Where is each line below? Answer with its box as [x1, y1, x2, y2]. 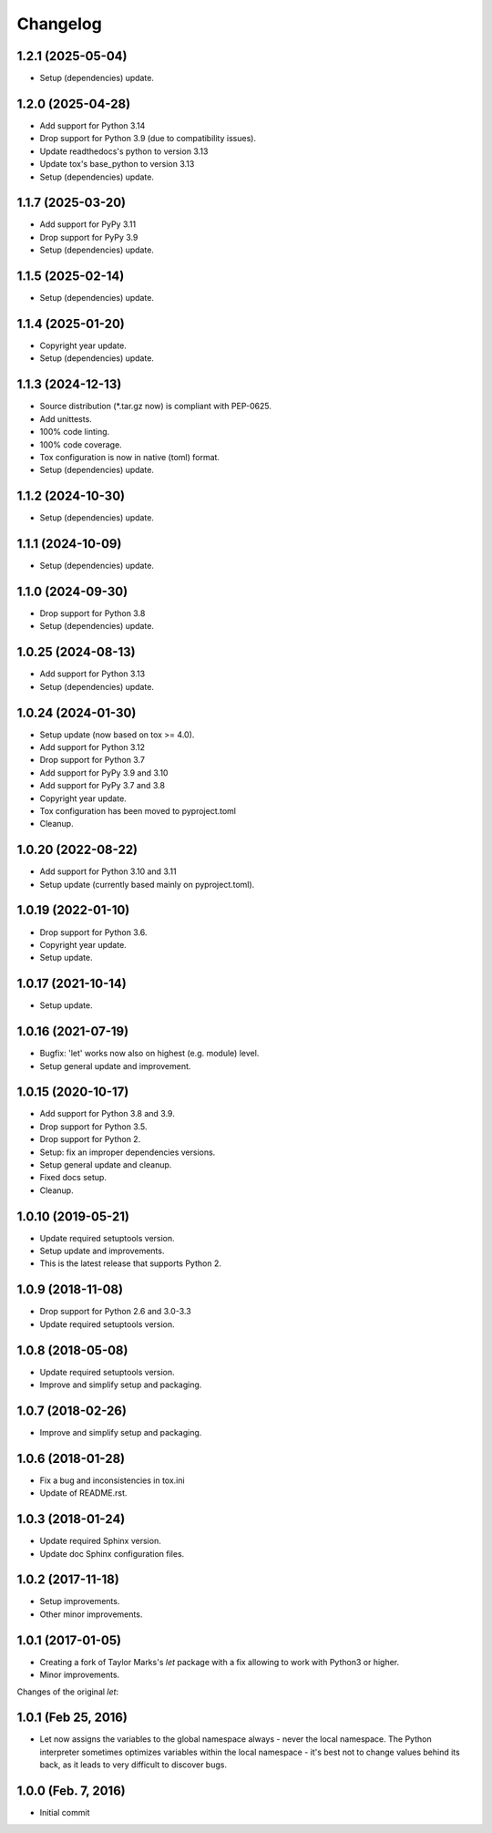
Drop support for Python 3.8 [39, 608, 146, 619]
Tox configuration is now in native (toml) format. [39, 451, 220, 462]
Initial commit [39, 1807, 90, 1818]
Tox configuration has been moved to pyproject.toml [39, 805, 237, 816]
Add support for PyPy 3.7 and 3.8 [39, 780, 166, 791]
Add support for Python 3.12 [39, 741, 146, 752]
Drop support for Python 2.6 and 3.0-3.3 [39, 1306, 191, 1317]
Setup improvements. [39, 1596, 120, 1607]
